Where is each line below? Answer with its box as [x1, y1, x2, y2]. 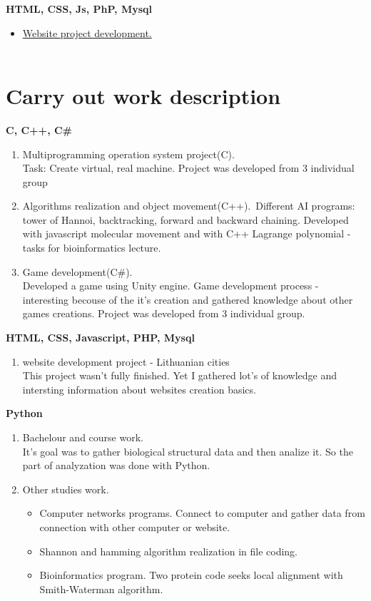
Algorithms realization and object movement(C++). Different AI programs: [22, 198, 355, 213]
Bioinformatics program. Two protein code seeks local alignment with [39, 567, 343, 582]
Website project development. [22, 25, 152, 40]
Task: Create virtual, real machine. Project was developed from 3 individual [22, 160, 355, 175]
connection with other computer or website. [39, 519, 230, 534]
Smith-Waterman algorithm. [39, 581, 163, 596]
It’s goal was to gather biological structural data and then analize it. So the [22, 443, 353, 458]
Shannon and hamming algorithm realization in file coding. [39, 543, 298, 558]
